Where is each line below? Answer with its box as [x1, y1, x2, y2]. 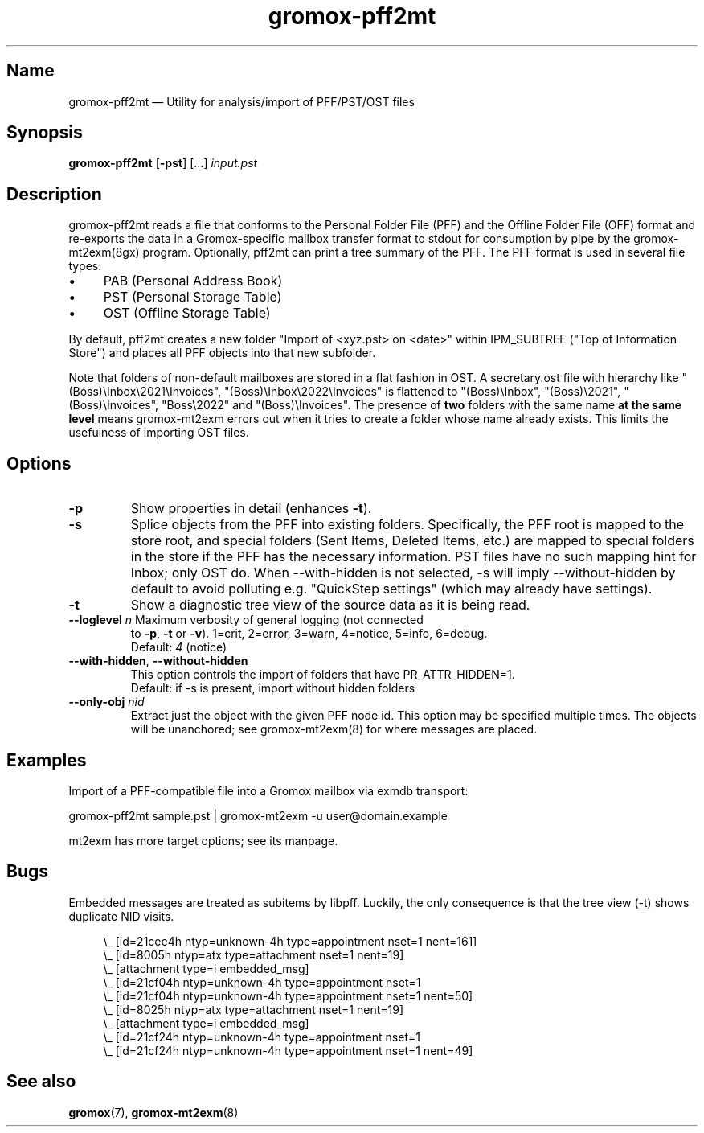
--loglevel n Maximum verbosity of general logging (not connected [68, 613, 424, 627]
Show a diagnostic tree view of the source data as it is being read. [130, 597, 530, 614]
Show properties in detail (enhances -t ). [130, 500, 372, 517]
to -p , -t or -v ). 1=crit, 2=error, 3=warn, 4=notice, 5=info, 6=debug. [130, 626, 488, 641]
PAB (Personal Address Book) [103, 273, 283, 289]
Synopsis [6, 122, 83, 143]
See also [6, 1071, 76, 1092]
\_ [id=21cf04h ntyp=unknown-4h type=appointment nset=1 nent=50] [103, 988, 473, 1003]
